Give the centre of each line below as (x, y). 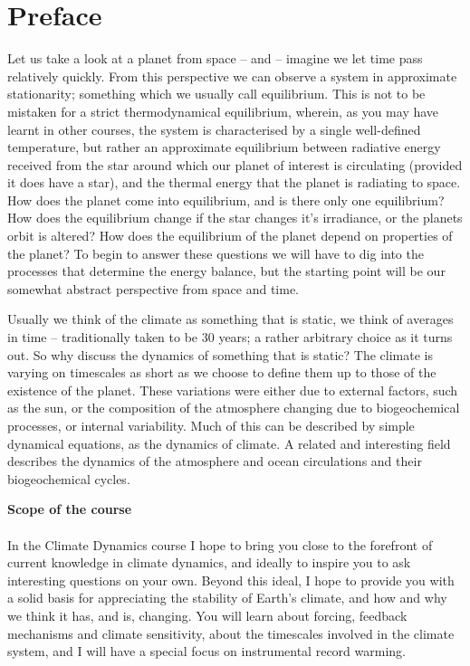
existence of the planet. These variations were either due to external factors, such (233, 390)
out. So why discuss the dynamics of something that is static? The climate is (220, 354)
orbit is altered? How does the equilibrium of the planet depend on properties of (230, 236)
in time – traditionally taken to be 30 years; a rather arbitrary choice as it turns (230, 337)
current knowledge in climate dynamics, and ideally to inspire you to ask (209, 562)
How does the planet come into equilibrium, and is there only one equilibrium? (226, 200)
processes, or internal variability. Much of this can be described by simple (211, 425)
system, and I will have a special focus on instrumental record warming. (206, 651)
